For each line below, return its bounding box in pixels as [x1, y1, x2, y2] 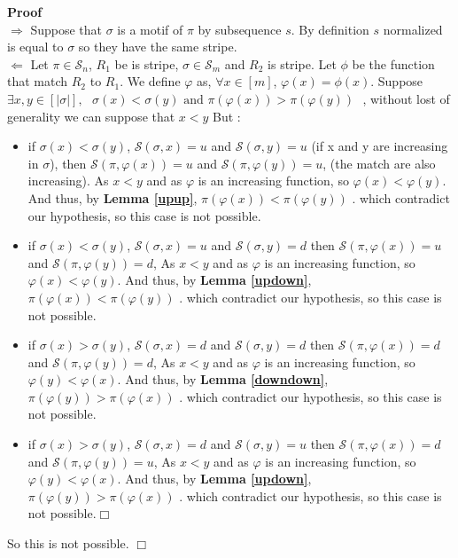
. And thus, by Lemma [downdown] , [117, 370, 329, 389]
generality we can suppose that [7, 106, 175, 125]
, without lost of [362, 89, 450, 107]
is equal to [7, 37, 64, 56]
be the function [352, 54, 435, 73]
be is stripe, [114, 54, 179, 73]
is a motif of [117, 20, 183, 38]
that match [7, 72, 68, 90]
